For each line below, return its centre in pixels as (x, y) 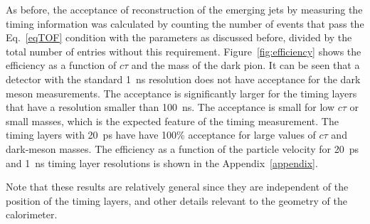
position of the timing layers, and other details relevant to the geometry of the (176, 200)
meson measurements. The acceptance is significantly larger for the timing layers (181, 93)
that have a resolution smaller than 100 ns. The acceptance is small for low (170, 107)
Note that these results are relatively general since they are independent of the (177, 187)
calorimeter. (32, 214)
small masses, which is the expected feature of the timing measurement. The (172, 121)
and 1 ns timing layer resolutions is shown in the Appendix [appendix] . (162, 162)
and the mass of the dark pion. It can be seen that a (245, 65)
